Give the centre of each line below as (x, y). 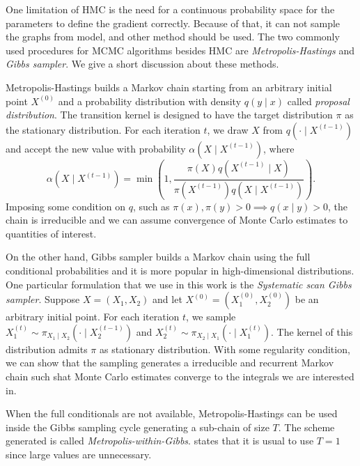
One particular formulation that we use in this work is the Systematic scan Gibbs (179, 284)
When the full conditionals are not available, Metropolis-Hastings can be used (172, 413)
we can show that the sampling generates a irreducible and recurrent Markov (170, 363)
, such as (151, 206)
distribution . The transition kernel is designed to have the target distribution (169, 115)
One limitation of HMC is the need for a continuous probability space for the (170, 9)
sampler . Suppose (43, 299)
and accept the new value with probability (96, 148)
